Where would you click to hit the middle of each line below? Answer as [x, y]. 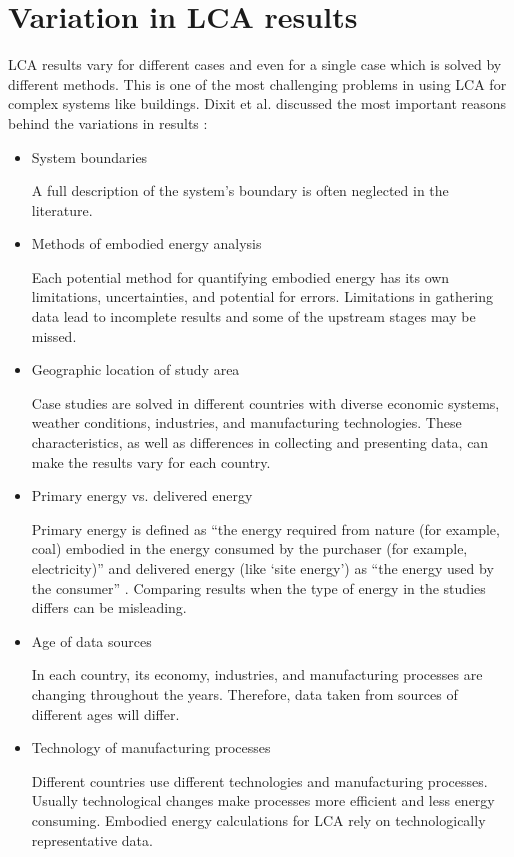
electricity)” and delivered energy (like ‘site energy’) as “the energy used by [262, 568]
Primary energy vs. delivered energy [142, 495]
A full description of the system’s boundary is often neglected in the [240, 190]
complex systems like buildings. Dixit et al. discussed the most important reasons [257, 103]
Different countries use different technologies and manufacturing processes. [259, 780]
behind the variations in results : [108, 122]
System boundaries [89, 156]
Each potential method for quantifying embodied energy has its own [240, 276]
